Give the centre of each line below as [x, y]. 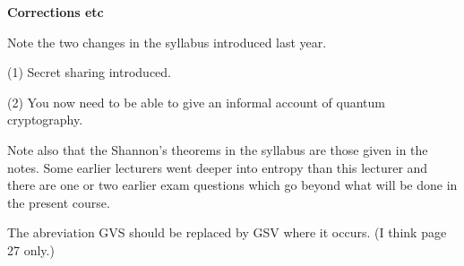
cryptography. [45, 120]
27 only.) [31, 249]
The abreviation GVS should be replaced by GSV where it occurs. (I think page [227, 232]
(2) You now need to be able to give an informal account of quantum [196, 102]
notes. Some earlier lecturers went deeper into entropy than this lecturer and [218, 167]
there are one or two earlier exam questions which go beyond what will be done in [232, 185]
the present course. [59, 202]
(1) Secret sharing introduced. [89, 72]
